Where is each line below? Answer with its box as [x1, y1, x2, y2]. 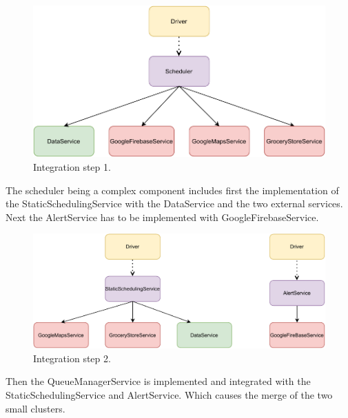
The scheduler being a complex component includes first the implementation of [6, 182, 339, 197]
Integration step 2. [33, 351, 111, 365]
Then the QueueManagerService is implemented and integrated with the [6, 374, 311, 388]
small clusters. [6, 401, 65, 415]
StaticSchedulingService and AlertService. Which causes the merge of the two [6, 388, 333, 402]
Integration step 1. [33, 160, 111, 174]
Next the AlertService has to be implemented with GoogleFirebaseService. [6, 209, 319, 224]
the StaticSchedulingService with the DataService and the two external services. [6, 196, 343, 211]
